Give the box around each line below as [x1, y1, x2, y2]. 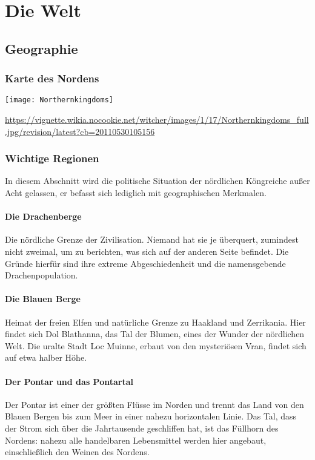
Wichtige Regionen [5, 151, 99, 166]
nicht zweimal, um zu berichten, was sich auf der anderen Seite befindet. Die [5, 245, 289, 258]
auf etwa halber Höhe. [5, 351, 87, 364]
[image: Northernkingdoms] [5, 96, 113, 105]
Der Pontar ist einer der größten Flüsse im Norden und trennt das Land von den [5, 398, 304, 410]
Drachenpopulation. [5, 269, 78, 281]
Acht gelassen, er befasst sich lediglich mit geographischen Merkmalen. [5, 186, 267, 199]
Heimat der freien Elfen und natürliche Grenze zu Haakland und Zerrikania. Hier [5, 315, 306, 328]
